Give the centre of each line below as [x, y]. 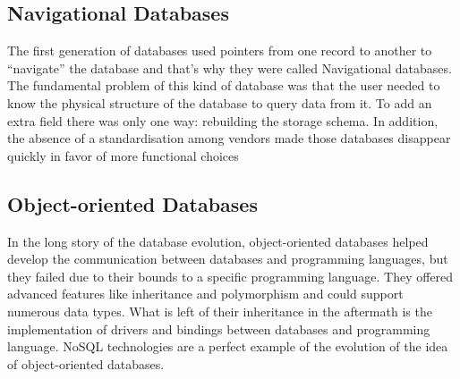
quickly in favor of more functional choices [123, 155]
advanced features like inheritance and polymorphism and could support [205, 294]
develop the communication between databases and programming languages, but [228, 259]
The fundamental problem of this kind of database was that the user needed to [224, 85]
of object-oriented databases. [86, 363]
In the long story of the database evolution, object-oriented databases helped [218, 241]
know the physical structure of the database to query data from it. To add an [220, 102]
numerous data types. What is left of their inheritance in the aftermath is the [220, 311]
